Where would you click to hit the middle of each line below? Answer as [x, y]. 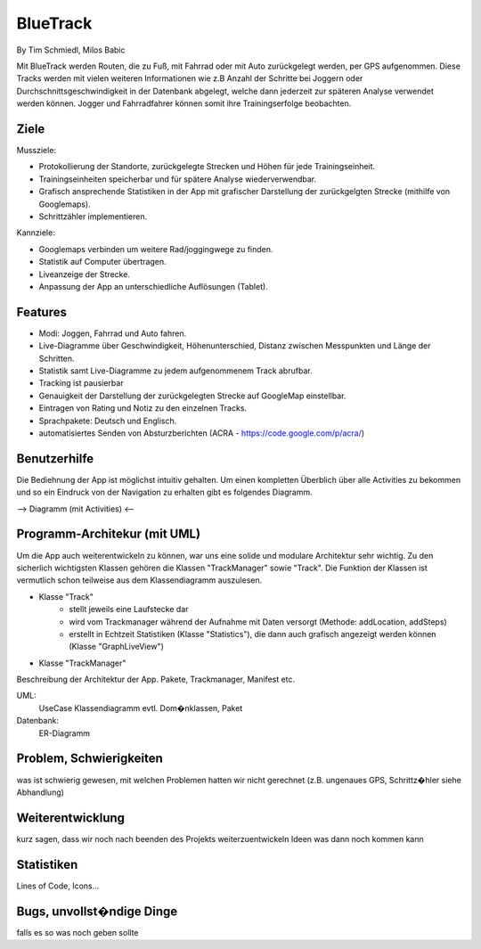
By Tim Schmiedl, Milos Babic [71, 50]
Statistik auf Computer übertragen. [102, 262]
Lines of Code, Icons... [58, 886]
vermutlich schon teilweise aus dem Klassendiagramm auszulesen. [139, 580]
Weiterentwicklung [70, 818]
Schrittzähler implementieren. [93, 216]
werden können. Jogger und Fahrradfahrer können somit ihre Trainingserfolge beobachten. [184, 103]
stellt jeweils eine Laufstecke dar [129, 609]
